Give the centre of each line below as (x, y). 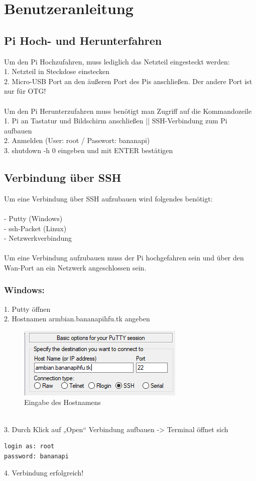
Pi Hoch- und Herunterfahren (83, 40)
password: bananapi (36, 456)
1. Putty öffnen (27, 308)
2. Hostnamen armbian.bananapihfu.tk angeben (77, 319)
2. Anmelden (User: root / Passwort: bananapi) (77, 140)
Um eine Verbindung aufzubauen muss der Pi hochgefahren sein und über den (124, 258)
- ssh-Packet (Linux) (35, 228)
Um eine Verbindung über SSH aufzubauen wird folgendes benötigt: (108, 198)
